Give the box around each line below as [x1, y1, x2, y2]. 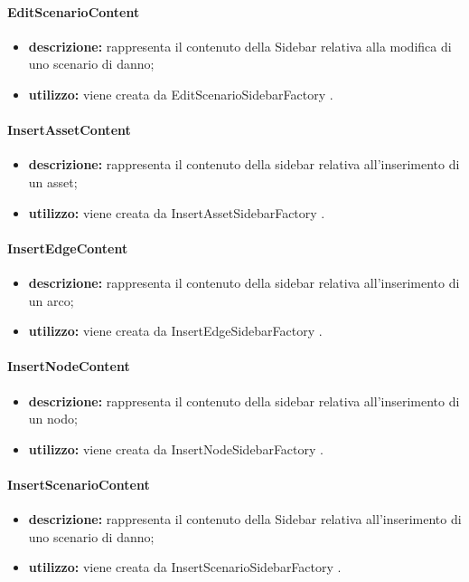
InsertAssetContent [7, 120, 131, 139]
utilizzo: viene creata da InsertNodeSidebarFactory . [28, 439, 324, 458]
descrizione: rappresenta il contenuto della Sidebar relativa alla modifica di [28, 36, 452, 55]
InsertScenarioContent [7, 474, 150, 493]
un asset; [28, 172, 78, 191]
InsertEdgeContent [7, 238, 128, 257]
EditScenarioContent [7, 2, 140, 21]
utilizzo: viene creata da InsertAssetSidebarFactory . [28, 203, 325, 222]
